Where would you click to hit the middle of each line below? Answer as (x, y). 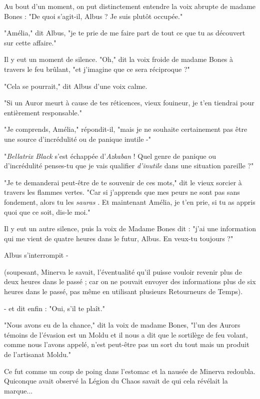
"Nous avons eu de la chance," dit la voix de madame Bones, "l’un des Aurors (122, 325)
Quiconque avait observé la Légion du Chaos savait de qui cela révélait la (116, 381)
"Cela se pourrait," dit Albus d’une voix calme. (76, 86)
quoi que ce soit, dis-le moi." (47, 211)
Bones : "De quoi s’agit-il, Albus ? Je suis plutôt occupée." (93, 16)
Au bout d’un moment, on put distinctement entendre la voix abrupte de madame (130, 6)
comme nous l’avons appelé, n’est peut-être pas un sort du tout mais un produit (127, 344)
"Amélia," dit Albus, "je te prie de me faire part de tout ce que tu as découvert (125, 33)
